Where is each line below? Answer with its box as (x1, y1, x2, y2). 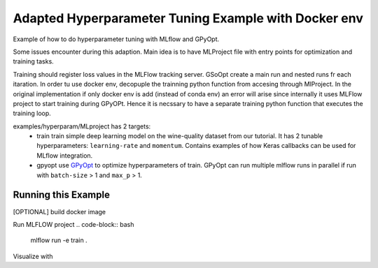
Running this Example (13, 189, 110, 201)
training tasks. (13, 57, 54, 66)
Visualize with (13, 252, 53, 260)
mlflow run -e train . (30, 236, 87, 244)
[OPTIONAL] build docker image (13, 207, 106, 216)
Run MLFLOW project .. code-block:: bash (13, 220, 134, 228)
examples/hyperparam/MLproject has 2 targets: (13, 122, 151, 131)
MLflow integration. (36, 151, 93, 160)
